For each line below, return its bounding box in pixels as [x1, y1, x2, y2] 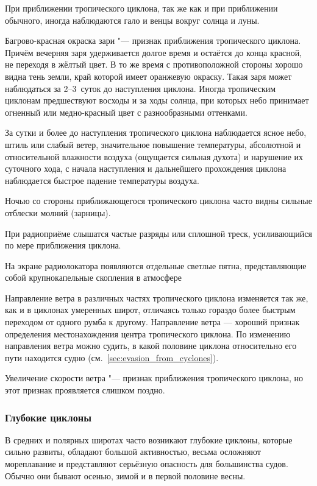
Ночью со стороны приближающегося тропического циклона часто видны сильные [5, 194, 312, 207]
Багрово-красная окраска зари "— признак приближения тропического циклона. [5, 34, 301, 47]
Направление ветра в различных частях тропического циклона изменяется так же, [5, 291, 308, 304]
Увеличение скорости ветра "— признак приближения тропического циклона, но [5, 372, 304, 384]
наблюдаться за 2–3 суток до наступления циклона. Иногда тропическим [5, 82, 276, 94]
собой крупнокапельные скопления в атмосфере [5, 271, 182, 284]
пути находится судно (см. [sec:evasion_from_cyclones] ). [5, 351, 219, 364]
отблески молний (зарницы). [5, 206, 111, 219]
